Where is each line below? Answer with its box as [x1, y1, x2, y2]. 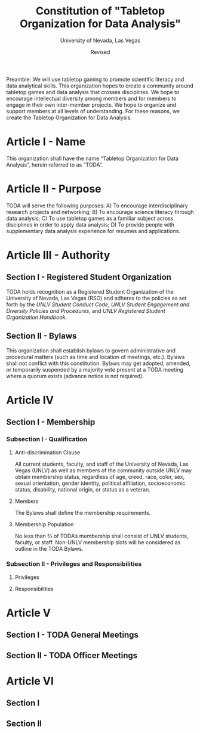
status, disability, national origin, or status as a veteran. [14, 485, 150, 493]
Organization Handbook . [6, 313, 67, 321]
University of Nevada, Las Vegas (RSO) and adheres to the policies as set [6, 294, 187, 301]
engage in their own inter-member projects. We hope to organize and [6, 101, 177, 108]
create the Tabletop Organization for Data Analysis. [6, 114, 133, 121]
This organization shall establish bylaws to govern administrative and [6, 346, 176, 354]
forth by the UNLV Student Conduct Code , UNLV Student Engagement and [6, 301, 190, 308]
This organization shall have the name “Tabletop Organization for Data [6, 155, 179, 162]
